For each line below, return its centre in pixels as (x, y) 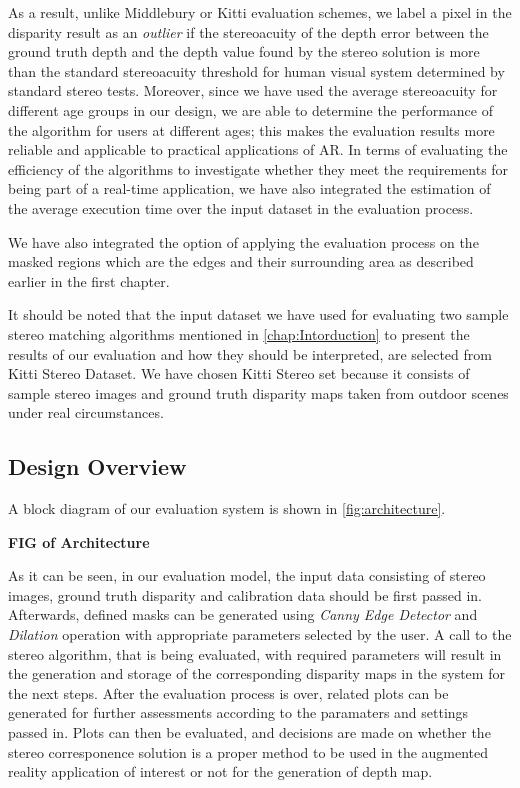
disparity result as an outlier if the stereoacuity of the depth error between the (248, 31)
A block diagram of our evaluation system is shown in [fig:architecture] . (227, 508)
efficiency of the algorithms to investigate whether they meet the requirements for (258, 168)
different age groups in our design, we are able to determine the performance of (250, 109)
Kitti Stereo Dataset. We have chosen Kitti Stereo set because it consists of (239, 373)
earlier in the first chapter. (89, 280)
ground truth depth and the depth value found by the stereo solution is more (244, 51)
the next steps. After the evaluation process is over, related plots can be (228, 692)
